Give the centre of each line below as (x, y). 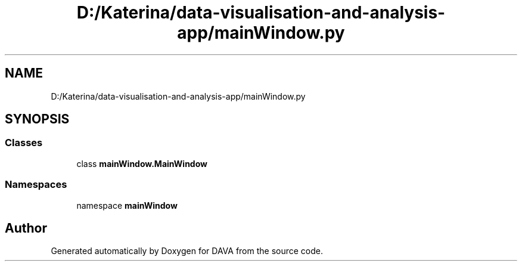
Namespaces (36, 185)
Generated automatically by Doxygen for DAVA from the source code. (187, 251)
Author (26, 228)
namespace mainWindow (127, 205)
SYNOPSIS (37, 119)
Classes (24, 143)
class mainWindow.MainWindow (142, 163)
